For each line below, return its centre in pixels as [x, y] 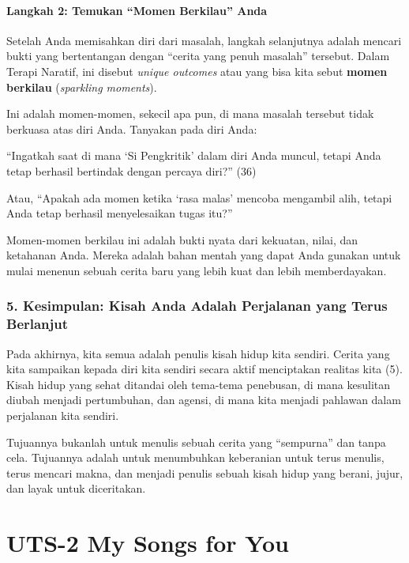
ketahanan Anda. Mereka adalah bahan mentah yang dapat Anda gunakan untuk [204, 255]
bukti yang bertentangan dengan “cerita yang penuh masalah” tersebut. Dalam [198, 56]
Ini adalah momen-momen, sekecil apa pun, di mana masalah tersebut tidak [190, 113]
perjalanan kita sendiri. [63, 416]
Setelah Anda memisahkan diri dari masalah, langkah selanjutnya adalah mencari [204, 40]
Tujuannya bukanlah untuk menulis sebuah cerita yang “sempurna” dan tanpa [196, 442]
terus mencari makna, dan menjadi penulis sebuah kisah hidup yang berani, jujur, [205, 472]
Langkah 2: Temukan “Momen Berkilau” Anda [137, 10]
